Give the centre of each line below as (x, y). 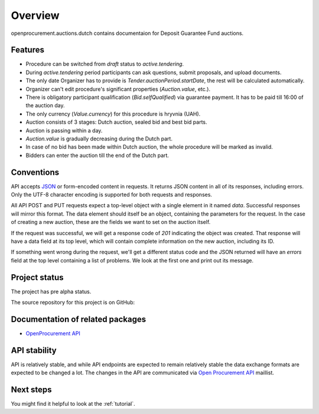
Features (27, 50)
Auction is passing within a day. (64, 130)
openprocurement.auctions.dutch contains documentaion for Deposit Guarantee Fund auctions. (127, 33)
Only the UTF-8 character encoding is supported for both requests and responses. (112, 195)
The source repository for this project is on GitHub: (73, 303)
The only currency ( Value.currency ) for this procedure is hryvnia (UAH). (113, 114)
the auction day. (45, 105)
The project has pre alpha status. (51, 291)
